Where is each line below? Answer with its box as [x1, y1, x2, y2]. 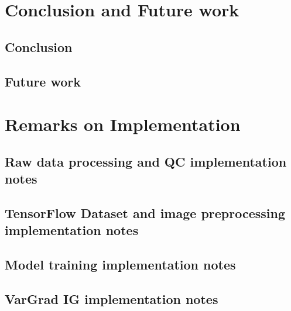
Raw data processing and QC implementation [5, 152, 287, 170]
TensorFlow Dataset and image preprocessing [5, 203, 286, 222]
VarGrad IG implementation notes [5, 289, 218, 307]
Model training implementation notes [5, 255, 236, 274]
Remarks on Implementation [5, 112, 241, 136]
